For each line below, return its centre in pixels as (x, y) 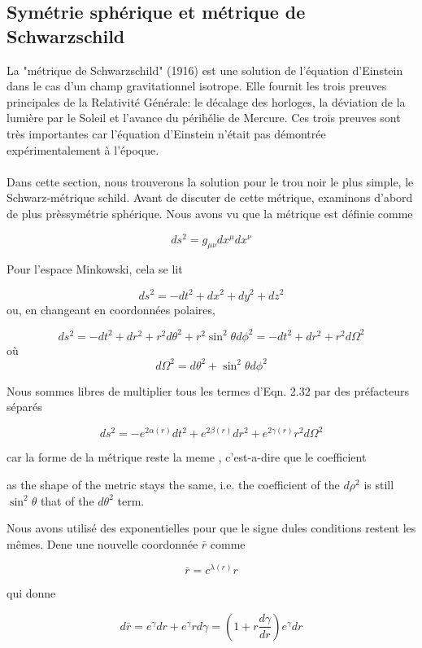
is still (379, 484)
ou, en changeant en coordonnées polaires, (111, 309)
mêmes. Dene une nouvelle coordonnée (102, 543)
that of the (67, 500)
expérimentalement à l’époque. (83, 149)
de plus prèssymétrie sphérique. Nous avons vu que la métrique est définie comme (210, 213)
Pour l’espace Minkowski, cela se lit (95, 269)
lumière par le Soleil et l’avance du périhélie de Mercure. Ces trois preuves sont (204, 118)
